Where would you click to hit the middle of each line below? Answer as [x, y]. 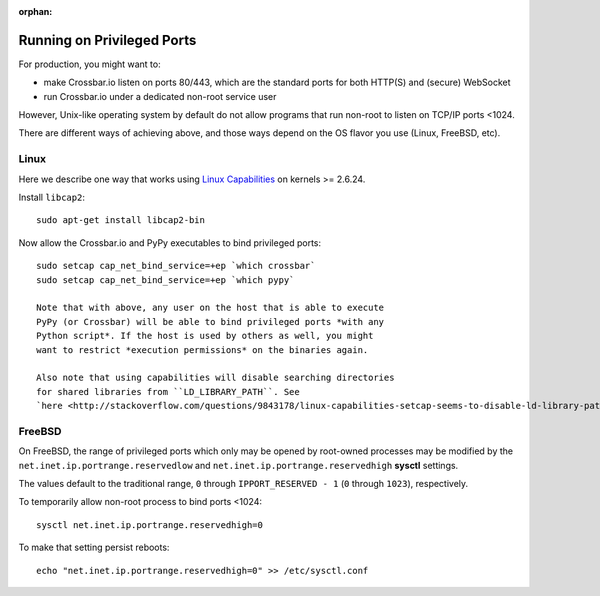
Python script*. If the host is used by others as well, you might [205, 336]
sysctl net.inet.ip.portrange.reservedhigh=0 [150, 524]
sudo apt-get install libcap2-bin [120, 220]
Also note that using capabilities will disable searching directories [215, 378]
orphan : [35, 11]
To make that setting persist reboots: [94, 547]
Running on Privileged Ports [107, 40]
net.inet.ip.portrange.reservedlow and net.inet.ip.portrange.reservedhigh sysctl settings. [238, 465]
